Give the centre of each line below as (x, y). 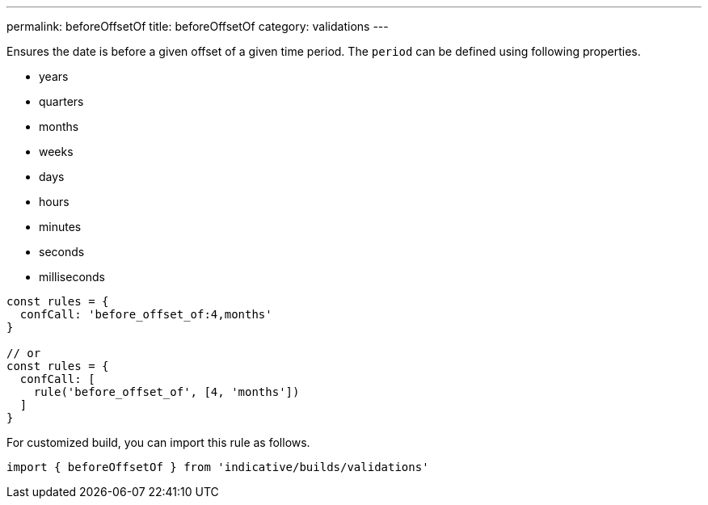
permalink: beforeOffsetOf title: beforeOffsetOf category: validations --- (198, 26)
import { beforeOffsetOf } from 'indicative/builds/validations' (218, 467)
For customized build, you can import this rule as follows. (158, 442)
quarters (61, 101)
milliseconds (72, 277)
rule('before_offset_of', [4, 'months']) (166, 392)
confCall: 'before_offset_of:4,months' (146, 314)
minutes (60, 227)
